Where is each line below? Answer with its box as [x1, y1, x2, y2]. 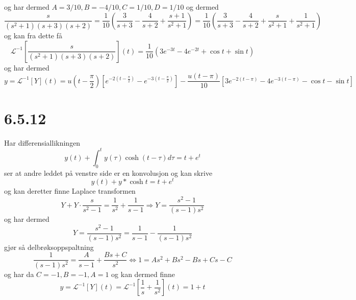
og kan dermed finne [111, 268, 175, 279]
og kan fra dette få [4, 30, 62, 41]
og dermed [186, 2, 219, 12]
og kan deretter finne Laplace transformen [4, 186, 136, 196]
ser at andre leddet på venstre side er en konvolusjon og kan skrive [4, 167, 213, 178]
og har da [4, 268, 34, 279]
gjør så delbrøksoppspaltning [4, 241, 94, 252]
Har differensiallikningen [4, 137, 81, 148]
